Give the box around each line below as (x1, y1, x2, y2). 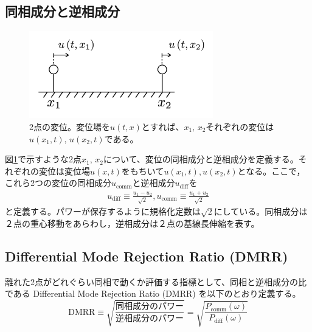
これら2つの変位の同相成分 (5, 176, 111, 189)
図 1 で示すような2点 (5, 153, 81, 165)
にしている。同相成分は (213, 205, 308, 218)
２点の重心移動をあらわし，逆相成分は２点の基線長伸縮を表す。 (5, 217, 260, 230)
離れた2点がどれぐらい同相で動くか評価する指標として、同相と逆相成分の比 (5, 275, 307, 288)
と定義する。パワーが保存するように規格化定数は (5, 205, 201, 218)
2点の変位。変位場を (29, 120, 110, 133)
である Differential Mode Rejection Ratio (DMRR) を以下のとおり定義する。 (5, 287, 301, 300)
